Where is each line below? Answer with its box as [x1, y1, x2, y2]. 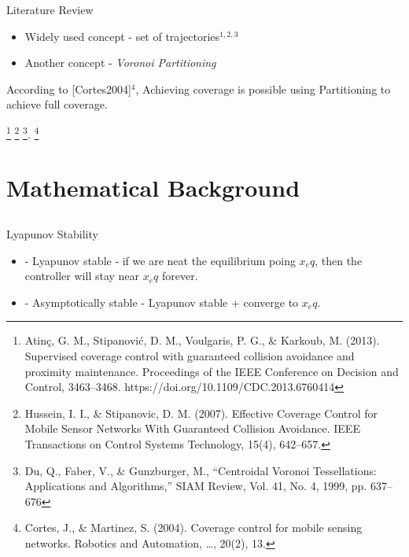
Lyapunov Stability [6, 225, 98, 242]
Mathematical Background [6, 172, 300, 204]
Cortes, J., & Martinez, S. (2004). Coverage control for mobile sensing [24, 519, 363, 536]
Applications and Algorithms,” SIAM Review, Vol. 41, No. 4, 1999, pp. [24, 478, 367, 494]
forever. [162, 267, 198, 284]
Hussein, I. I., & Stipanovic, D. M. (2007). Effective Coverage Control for [24, 404, 378, 421]
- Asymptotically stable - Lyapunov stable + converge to [24, 293, 299, 310]
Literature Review [6, 2, 94, 17]
